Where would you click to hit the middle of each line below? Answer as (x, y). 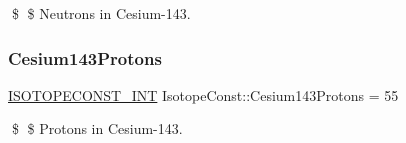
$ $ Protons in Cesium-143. (97, 128)
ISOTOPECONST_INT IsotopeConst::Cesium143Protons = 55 (203, 94)
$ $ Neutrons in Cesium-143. (101, 13)
